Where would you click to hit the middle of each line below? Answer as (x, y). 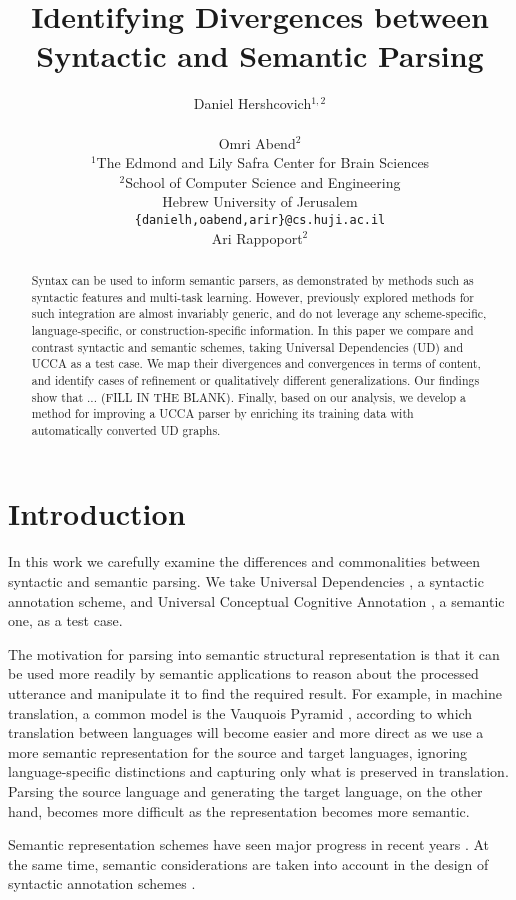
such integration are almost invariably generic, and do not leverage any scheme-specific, (259, 313)
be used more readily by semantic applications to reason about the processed (243, 673)
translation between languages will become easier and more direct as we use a (246, 732)
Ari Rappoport (257, 237)
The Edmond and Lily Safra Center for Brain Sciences (263, 162)
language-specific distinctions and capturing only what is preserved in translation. (258, 771)
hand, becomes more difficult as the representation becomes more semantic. (239, 810)
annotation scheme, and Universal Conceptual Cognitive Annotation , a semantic (256, 600)
